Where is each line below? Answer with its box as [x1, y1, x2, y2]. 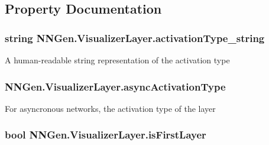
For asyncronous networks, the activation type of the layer [5, 102, 216, 114]
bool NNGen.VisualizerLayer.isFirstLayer [5, 127, 206, 142]
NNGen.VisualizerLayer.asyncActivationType [5, 79, 226, 94]
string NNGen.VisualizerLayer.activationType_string [5, 30, 265, 45]
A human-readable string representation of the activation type [5, 54, 230, 66]
